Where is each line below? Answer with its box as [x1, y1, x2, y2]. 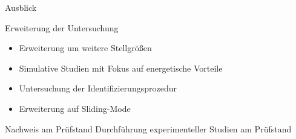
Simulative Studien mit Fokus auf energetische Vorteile [19, 61, 223, 74]
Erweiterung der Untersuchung [5, 21, 119, 34]
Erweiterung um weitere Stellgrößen [19, 42, 152, 54]
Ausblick [5, 1, 37, 13]
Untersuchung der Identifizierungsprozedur [19, 82, 177, 94]
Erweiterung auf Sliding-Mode [19, 102, 131, 114]
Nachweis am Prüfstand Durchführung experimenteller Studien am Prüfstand [5, 122, 292, 135]
